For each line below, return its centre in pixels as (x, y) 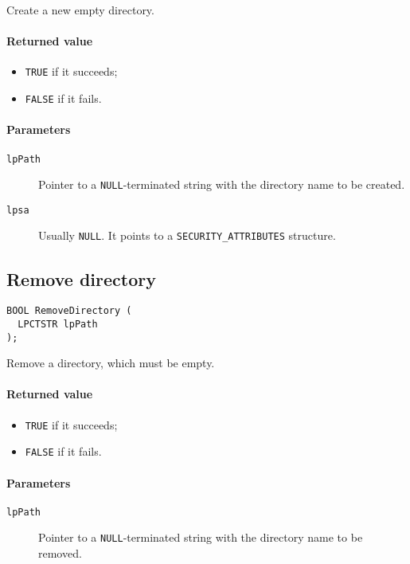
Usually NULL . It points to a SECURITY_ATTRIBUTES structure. (187, 235)
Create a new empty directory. (80, 10)
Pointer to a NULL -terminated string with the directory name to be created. (222, 184)
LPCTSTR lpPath (58, 324)
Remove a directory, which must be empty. (111, 363)
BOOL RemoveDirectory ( (69, 311)
